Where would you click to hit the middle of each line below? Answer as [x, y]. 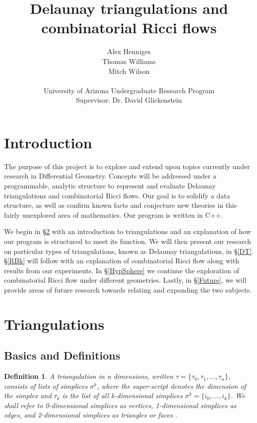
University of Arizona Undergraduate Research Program [129, 90]
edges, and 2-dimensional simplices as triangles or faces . [91, 415]
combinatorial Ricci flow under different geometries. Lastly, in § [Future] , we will [125, 280]
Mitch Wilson [129, 71]
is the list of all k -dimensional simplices [122, 395]
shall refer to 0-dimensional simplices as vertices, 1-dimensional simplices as [120, 405]
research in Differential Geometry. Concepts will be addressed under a [110, 176]
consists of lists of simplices [46, 386]
